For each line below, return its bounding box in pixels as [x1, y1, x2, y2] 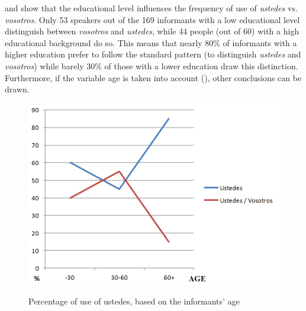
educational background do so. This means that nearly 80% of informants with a [5, 36, 297, 49]
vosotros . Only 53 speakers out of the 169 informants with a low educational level [5, 13, 300, 25]
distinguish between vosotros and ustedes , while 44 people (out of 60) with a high [5, 25, 299, 37]
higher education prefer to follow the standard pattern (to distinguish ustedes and [5, 48, 301, 60]
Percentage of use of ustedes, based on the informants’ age [28, 295, 240, 307]
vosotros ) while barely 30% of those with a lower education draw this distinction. [5, 59, 298, 72]
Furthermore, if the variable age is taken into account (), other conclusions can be [5, 71, 302, 84]
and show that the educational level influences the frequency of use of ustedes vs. [5, 2, 298, 14]
